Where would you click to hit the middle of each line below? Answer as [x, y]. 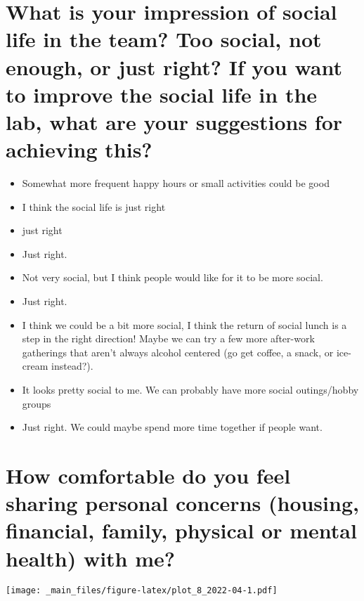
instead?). [72, 366]
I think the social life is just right [94, 206]
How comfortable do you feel [148, 475]
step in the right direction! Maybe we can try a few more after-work [168, 338]
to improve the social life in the [162, 94]
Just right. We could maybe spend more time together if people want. [172, 427]
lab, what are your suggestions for [174, 121]
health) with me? [90, 558]
